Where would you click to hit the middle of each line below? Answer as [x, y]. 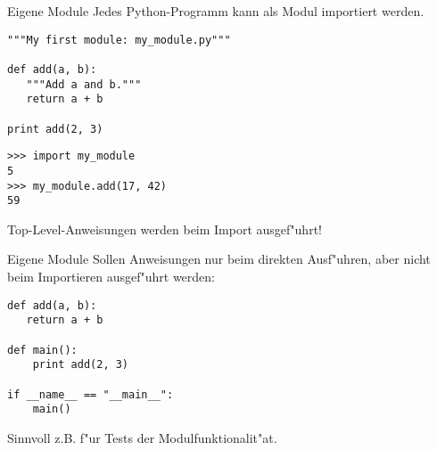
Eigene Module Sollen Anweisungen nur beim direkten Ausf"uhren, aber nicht [219, 259]
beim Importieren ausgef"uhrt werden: [111, 276]
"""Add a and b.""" [84, 84]
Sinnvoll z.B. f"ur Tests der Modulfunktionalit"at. [142, 437]
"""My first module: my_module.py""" [119, 40]
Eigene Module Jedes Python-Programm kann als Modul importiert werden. [216, 11]
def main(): [42, 350]
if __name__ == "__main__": [91, 394]
